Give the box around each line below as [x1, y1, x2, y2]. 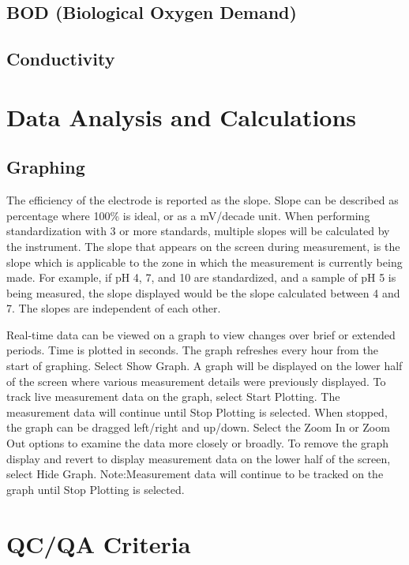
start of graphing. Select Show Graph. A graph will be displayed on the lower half [6, 357, 403, 374]
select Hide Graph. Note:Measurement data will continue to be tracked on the [6, 466, 384, 482]
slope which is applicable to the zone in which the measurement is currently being [6, 253, 403, 270]
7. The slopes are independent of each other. [6, 300, 221, 316]
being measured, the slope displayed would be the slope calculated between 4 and [6, 284, 400, 301]
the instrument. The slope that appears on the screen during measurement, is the [6, 238, 400, 254]
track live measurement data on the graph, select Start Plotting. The [6, 388, 340, 405]
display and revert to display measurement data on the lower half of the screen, [6, 450, 391, 466]
